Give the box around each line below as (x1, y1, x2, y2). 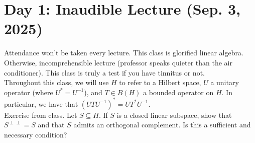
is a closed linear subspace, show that (116, 109, 232, 120)
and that (38, 119, 65, 130)
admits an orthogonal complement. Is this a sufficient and (73, 119, 251, 130)
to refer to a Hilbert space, (119, 77, 201, 88)
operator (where (4, 87, 53, 97)
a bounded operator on (143, 87, 214, 97)
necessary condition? (4, 129, 67, 139)
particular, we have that (4, 98, 78, 109)
